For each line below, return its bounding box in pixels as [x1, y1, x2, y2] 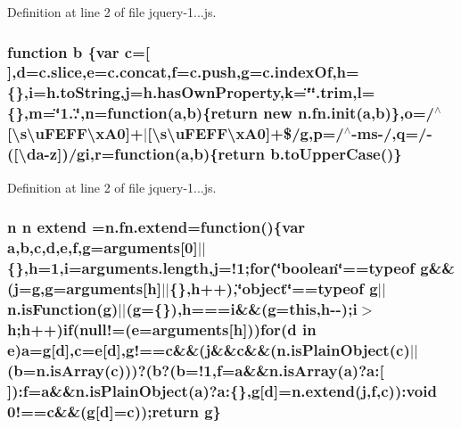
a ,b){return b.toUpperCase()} [181, 143, 402, 165]
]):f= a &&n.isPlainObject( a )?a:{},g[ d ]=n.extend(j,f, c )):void [7, 379, 437, 401]
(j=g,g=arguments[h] [7, 276, 161, 299]
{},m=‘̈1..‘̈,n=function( [7, 102, 175, 124]
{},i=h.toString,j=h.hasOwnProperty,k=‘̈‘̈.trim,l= [7, 81, 375, 103]
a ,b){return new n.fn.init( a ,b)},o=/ [174, 102, 434, 124]
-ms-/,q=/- [351, 122, 432, 144]
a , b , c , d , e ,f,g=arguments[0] [7, 235, 198, 258]
